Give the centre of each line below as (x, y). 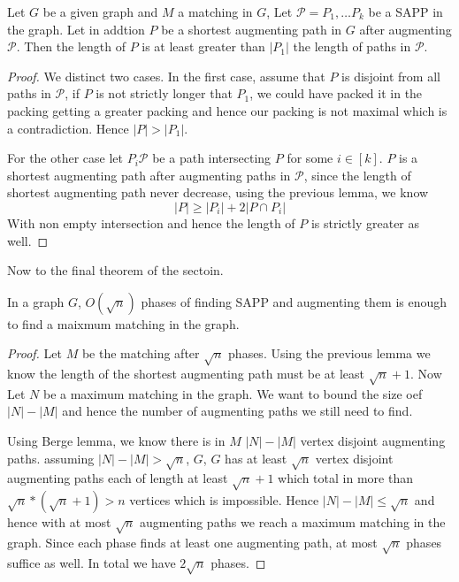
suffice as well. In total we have (92, 562)
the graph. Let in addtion (76, 29)
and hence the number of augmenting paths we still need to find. (237, 411)
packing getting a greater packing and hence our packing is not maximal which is (227, 110)
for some (310, 158)
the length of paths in (352, 46)
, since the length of (357, 175)
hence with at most (59, 522)
